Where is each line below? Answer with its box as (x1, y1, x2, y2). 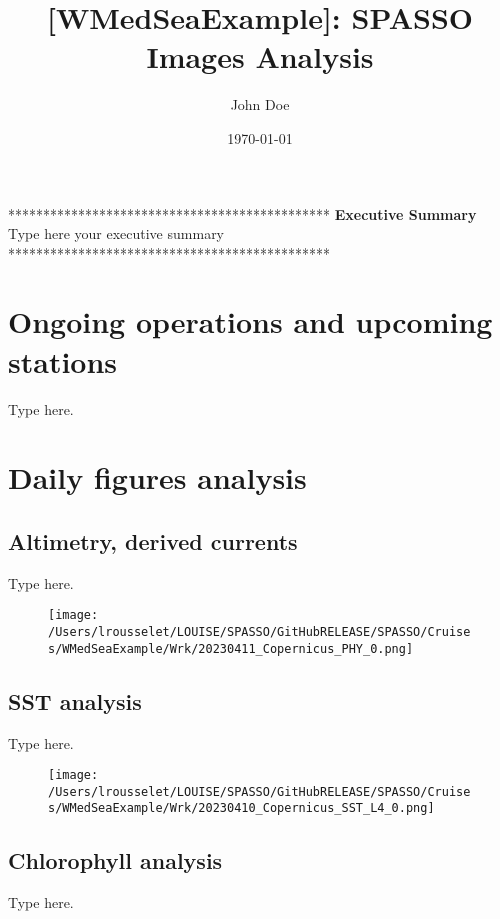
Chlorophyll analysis (8, 845, 223, 876)
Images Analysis (146, 36, 374, 77)
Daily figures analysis (8, 457, 307, 498)
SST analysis (8, 685, 142, 716)
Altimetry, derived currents (8, 525, 298, 556)
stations (8, 340, 118, 381)
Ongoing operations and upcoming (8, 301, 493, 342)
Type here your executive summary (8, 223, 225, 244)
